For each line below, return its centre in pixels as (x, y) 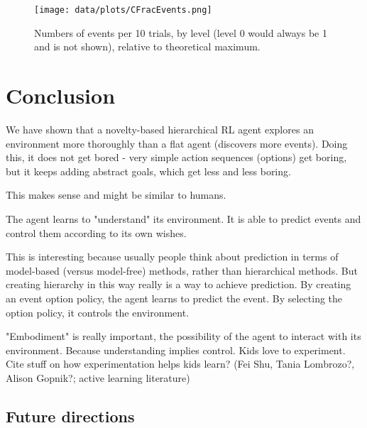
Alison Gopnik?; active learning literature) (98, 377)
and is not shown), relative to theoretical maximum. (147, 46)
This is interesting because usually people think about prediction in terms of (172, 257)
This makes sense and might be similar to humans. (116, 195)
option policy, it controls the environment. (98, 312)
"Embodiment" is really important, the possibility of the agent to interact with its (183, 336)
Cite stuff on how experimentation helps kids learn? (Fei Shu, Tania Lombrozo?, (180, 364)
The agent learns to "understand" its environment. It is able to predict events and (183, 218)
